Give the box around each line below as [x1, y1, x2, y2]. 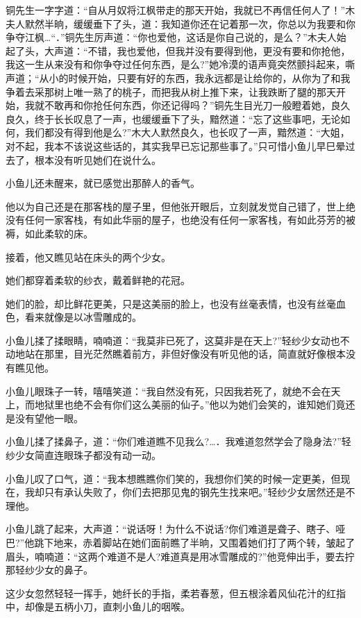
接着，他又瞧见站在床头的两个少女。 [6, 249, 171, 264]
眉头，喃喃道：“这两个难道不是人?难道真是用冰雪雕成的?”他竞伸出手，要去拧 [6, 549, 355, 563]
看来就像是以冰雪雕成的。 [24, 310, 142, 324]
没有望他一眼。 [15, 410, 83, 425]
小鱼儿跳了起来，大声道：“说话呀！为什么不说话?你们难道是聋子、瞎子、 [6, 521, 336, 536]
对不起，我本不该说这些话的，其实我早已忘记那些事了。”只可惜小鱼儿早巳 [6, 138, 336, 153]
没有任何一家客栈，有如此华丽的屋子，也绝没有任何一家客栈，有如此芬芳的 [6, 212, 346, 227]
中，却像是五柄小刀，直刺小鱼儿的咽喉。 [6, 599, 190, 614]
